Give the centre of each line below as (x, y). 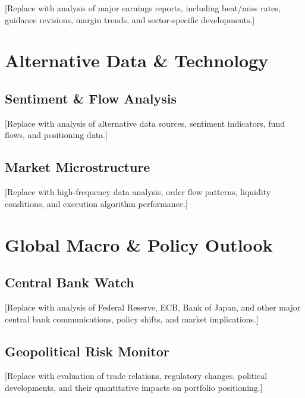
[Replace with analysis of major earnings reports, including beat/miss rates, (143, 8)
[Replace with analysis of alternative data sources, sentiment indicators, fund (145, 123)
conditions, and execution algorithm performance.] (96, 203)
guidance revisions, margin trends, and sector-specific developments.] (130, 19)
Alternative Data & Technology (137, 60)
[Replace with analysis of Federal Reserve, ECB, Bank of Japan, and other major (153, 307)
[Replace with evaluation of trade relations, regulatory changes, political (136, 376)
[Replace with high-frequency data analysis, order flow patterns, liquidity (138, 192)
